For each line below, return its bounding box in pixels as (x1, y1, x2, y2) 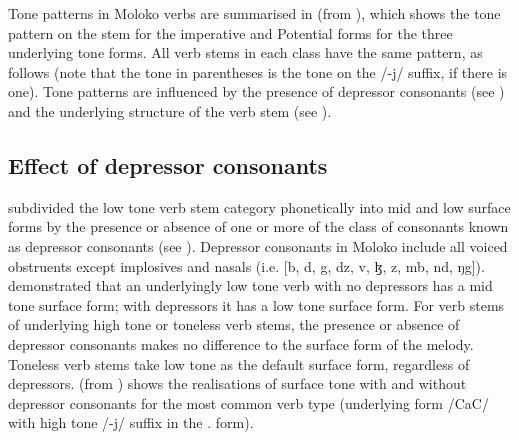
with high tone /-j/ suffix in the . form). (8, 412, 254, 433)
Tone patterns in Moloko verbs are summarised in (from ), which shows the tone (8, 3, 501, 23)
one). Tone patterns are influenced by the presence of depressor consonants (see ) (8, 81, 505, 102)
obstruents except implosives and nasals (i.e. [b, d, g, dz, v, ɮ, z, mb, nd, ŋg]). (8, 255, 485, 276)
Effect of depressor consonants (8, 149, 328, 180)
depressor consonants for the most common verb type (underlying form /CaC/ (8, 392, 489, 413)
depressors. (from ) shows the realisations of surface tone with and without (8, 373, 467, 394)
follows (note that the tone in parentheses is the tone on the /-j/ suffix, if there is (8, 61, 508, 82)
